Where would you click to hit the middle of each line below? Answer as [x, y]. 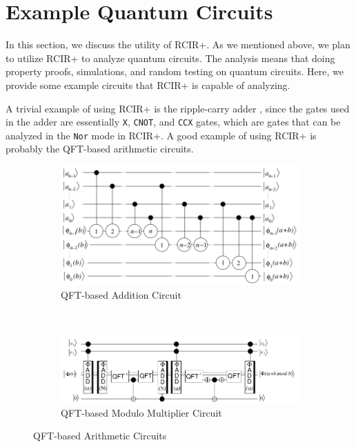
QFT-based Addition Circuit [121, 295]
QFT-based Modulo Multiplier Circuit [141, 412]
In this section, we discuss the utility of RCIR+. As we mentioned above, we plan [178, 44]
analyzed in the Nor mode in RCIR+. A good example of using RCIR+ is [161, 135]
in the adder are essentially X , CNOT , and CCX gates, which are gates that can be [173, 122]
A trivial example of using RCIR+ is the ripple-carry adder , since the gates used [178, 108]
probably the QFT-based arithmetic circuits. [100, 149]
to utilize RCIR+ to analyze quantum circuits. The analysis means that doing [170, 58]
